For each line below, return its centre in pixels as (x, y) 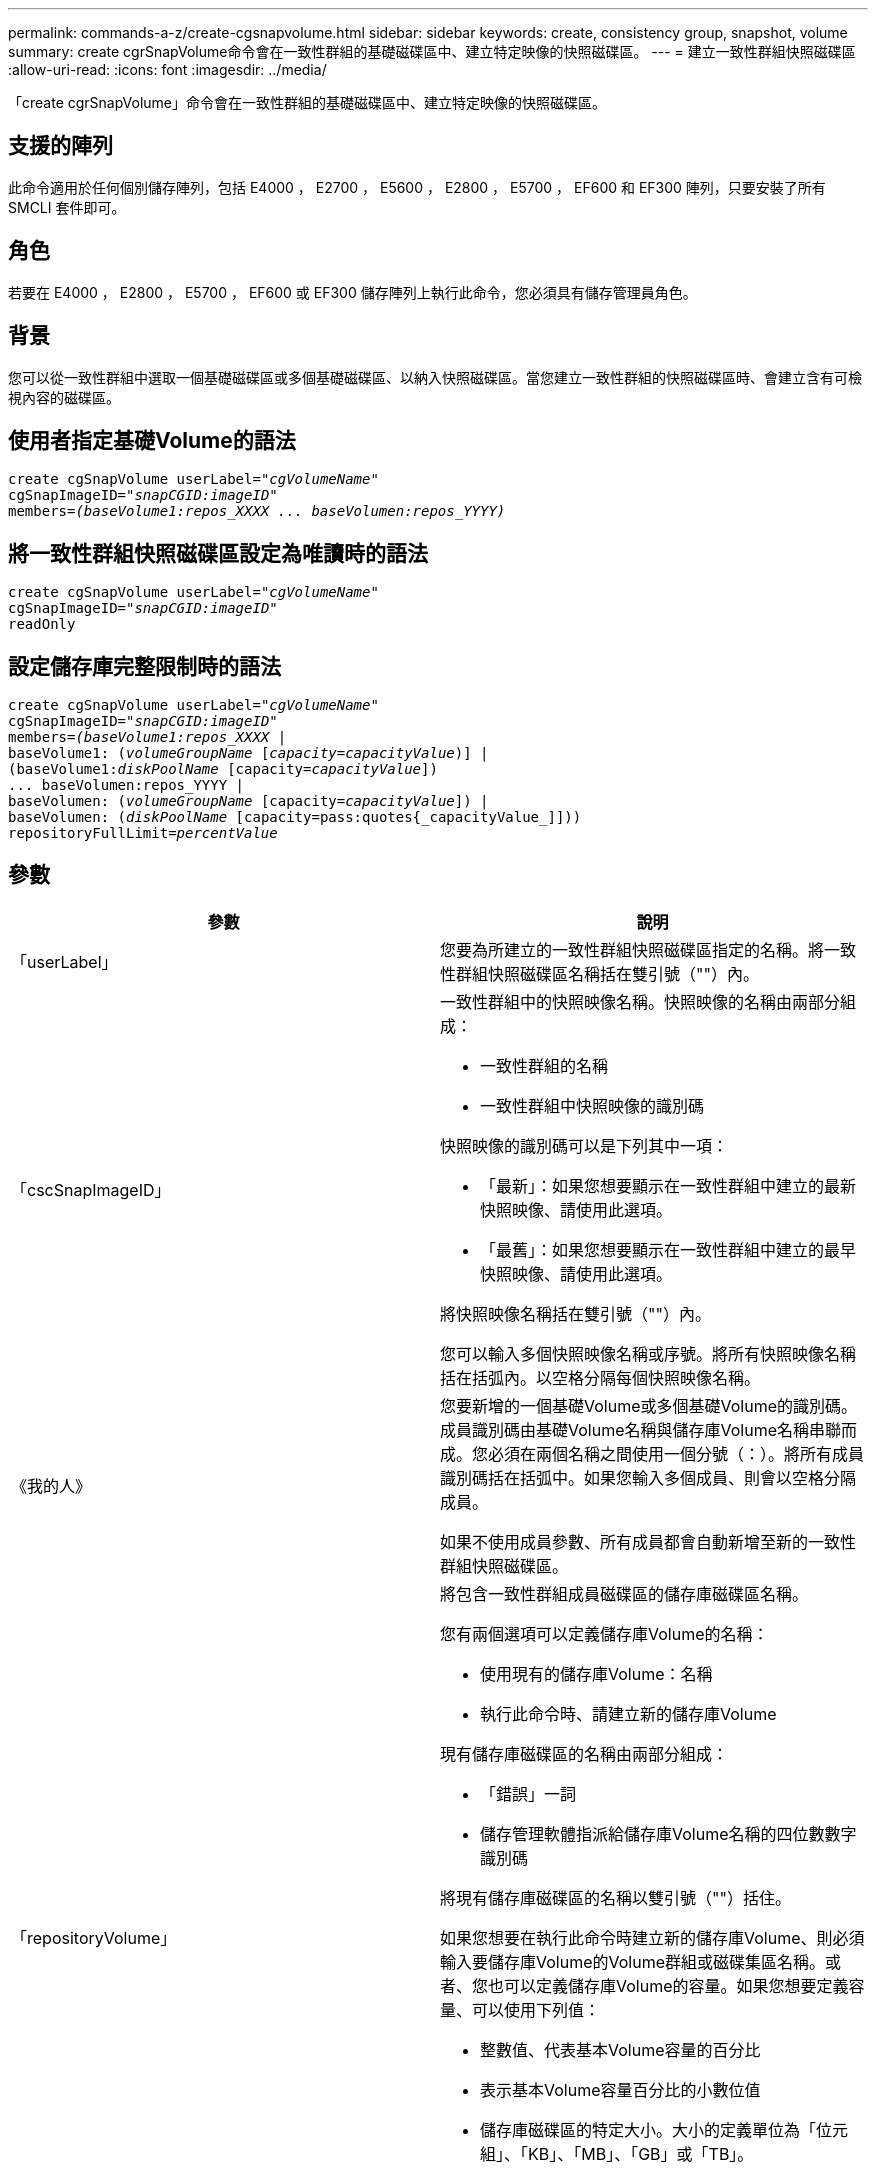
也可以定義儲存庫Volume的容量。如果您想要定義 (668, 1985)
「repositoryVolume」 (94, 1937)
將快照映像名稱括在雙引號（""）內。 (575, 1313)
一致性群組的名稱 (544, 1065)
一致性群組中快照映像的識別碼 (592, 1105)
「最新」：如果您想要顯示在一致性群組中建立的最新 (668, 1185)
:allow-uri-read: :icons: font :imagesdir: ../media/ (167, 69)
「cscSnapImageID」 (91, 1189)
